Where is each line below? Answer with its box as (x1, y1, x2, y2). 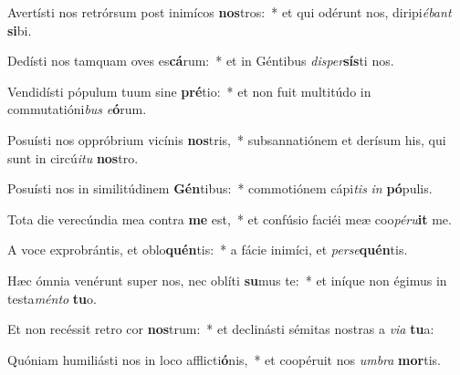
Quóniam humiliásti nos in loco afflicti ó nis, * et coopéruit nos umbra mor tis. (7, 349, 441, 369)
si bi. (7, 20, 32, 39)
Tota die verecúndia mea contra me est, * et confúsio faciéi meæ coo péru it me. (7, 209, 452, 228)
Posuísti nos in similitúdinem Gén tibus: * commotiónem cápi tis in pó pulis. (7, 179, 433, 198)
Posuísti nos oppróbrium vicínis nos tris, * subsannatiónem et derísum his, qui (7, 130, 446, 149)
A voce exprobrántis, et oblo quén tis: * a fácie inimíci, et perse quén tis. (7, 240, 408, 259)
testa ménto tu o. (7, 288, 97, 307)
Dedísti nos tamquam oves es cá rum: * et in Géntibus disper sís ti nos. (7, 51, 394, 70)
